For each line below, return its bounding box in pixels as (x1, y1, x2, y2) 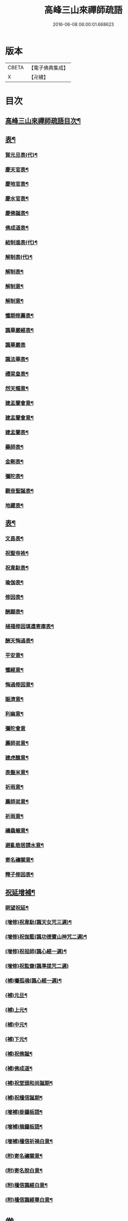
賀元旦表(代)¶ (5, 151, 38, 158)
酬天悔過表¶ (5, 637, 34, 644)
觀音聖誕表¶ (5, 487, 34, 494)
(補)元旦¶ (5, 992, 28, 999)
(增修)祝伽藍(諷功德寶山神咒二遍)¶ (5, 934, 87, 941)
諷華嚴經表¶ (5, 327, 34, 334)
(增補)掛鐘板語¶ (5, 1109, 43, 1116)
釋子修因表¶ (5, 871, 34, 878)
